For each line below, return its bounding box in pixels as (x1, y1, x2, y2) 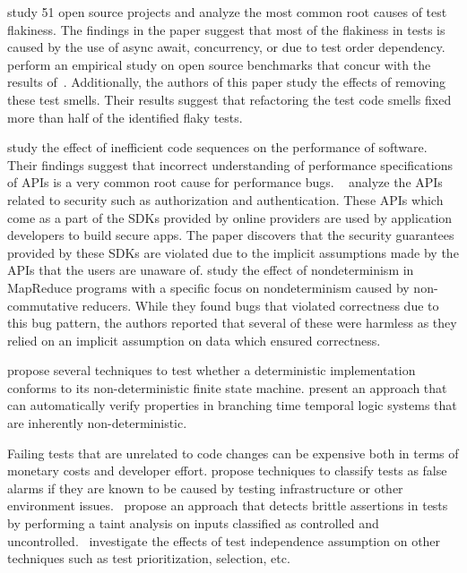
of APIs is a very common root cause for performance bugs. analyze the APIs (7, 173, 443, 192)
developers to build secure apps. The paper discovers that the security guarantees (7, 226, 454, 244)
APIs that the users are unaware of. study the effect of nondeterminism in (7, 261, 414, 279)
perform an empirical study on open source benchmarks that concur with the (7, 55, 431, 73)
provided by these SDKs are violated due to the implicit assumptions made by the (7, 243, 459, 261)
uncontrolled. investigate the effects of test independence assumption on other (7, 531, 441, 550)
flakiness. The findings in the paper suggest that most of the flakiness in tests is (7, 20, 445, 38)
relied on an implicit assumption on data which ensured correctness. (7, 330, 381, 349)
